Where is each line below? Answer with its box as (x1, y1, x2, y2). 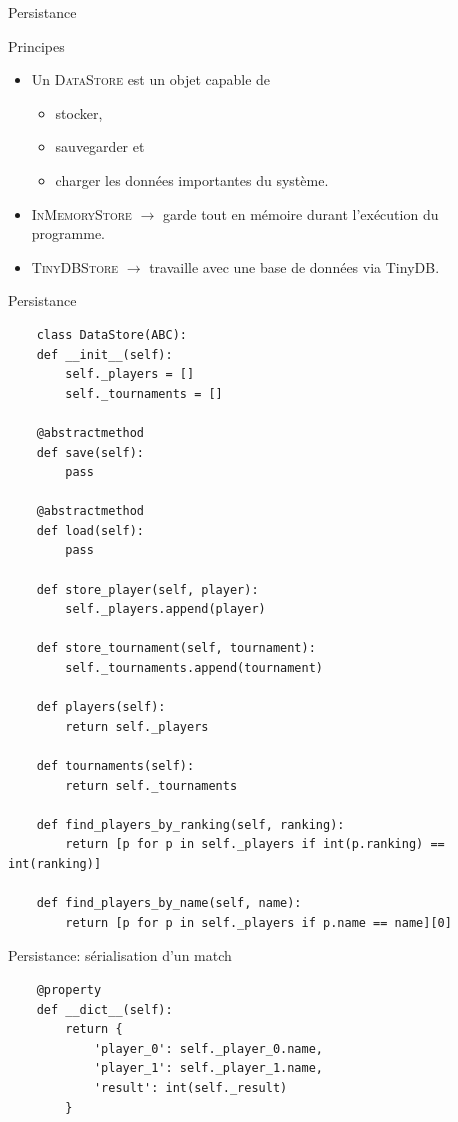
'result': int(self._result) (93, 1080, 288, 1095)
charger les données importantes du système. (55, 169, 329, 190)
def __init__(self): (36, 347, 173, 362)
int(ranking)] (8, 856, 102, 871)
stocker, (55, 102, 103, 123)
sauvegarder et (55, 136, 145, 157)
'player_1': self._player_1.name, (93, 1061, 323, 1076)
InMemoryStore (31, 203, 132, 224)
